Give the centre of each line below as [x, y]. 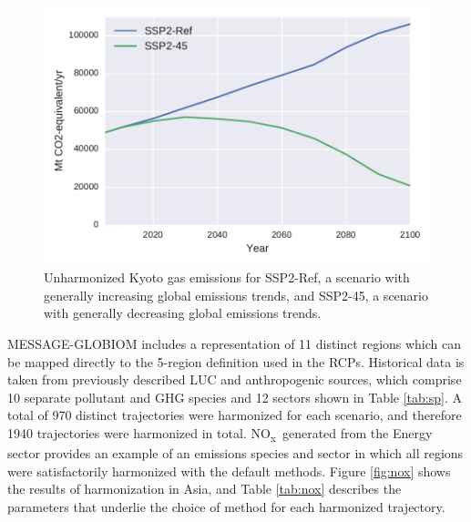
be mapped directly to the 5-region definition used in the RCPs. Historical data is [236, 361]
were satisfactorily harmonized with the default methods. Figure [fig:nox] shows [229, 471]
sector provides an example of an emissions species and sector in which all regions [235, 453]
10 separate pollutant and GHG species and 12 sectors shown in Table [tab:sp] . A [235, 397]
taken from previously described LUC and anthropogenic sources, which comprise [235, 379]
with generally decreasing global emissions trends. [183, 313]
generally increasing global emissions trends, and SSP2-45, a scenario [236, 295]
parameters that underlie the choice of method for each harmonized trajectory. [226, 506]
